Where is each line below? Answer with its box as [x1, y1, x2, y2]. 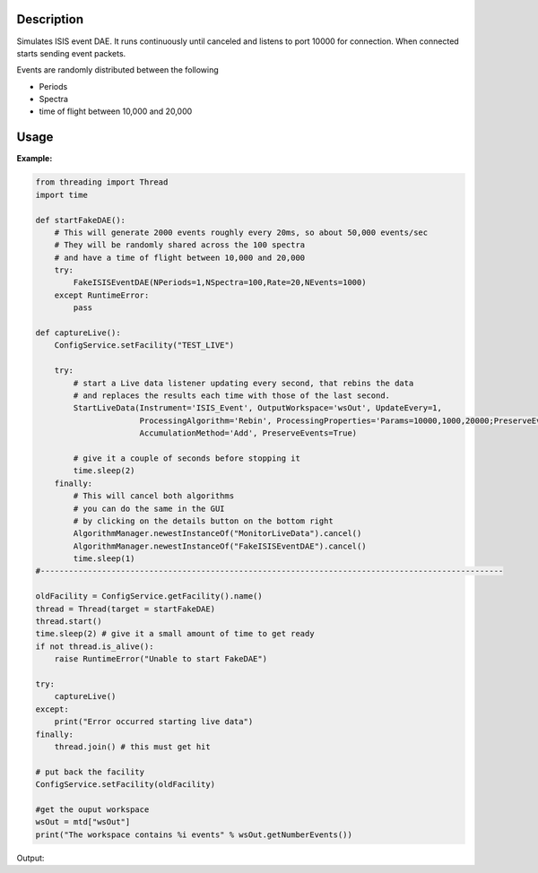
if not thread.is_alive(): [35, 641, 154, 652]
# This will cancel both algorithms [73, 491, 235, 501]
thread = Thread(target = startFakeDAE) [35, 603, 215, 614]
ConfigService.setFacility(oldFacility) [35, 780, 215, 790]
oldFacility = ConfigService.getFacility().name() [35, 592, 264, 601]
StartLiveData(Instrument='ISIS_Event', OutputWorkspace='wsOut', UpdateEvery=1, [73, 403, 443, 413]
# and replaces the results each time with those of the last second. [73, 391, 390, 401]
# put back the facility [35, 766, 145, 777]
